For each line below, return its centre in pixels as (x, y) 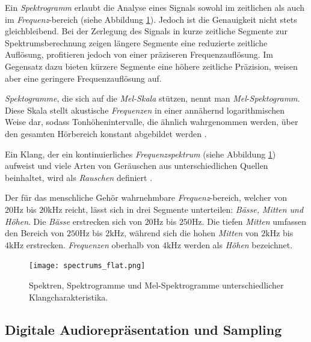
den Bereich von (35, 233)
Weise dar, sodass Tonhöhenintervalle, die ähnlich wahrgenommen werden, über (152, 122)
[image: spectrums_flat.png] (87, 266)
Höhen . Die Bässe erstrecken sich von (73, 221)
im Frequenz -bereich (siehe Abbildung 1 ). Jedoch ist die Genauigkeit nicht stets (151, 19)
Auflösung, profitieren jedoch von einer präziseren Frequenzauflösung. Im (139, 54)
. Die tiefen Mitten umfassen (254, 221)
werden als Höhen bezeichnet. (238, 244)
